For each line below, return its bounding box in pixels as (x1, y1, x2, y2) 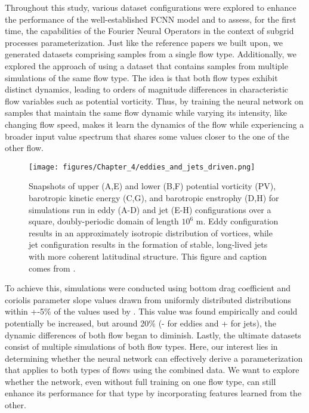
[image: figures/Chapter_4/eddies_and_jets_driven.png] (29, 162, 255, 171)
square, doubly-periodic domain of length (29, 215, 179, 227)
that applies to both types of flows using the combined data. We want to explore (5, 363, 299, 376)
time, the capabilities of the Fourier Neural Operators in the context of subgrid (5, 24, 294, 37)
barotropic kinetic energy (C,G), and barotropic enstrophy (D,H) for (29, 191, 279, 204)
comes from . (29, 261, 76, 274)
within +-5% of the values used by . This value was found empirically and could (5, 305, 298, 318)
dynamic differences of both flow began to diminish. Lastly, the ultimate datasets (5, 328, 301, 341)
